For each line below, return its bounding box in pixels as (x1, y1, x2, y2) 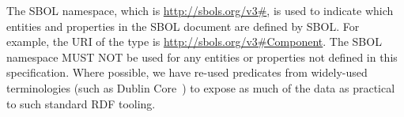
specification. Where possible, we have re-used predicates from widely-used (6, 64, 368, 81)
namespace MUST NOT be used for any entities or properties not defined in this (6, 48, 398, 65)
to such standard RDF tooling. (6, 95, 156, 111)
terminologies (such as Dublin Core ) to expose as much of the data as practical (6, 79, 395, 96)
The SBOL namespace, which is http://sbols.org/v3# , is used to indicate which (6, 2, 394, 18)
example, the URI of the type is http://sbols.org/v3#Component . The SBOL (6, 33, 382, 50)
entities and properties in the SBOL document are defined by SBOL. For (6, 17, 360, 34)
